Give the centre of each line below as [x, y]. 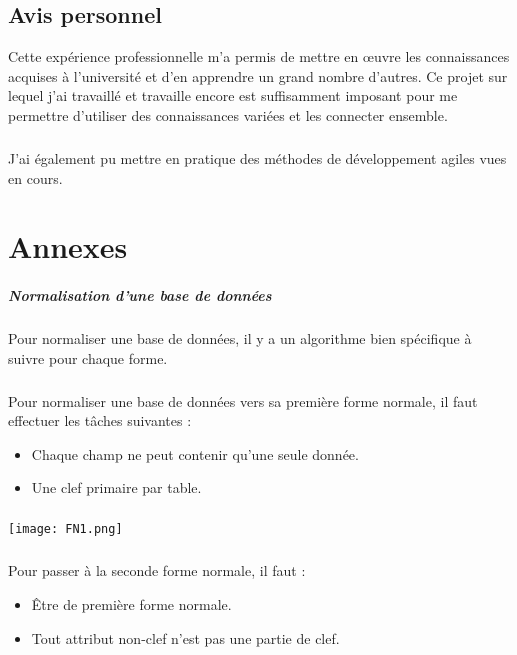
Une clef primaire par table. [116, 487]
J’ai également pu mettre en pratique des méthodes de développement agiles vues [257, 157]
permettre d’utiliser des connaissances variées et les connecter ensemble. [228, 114]
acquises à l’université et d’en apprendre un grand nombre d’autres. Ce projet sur [258, 75]
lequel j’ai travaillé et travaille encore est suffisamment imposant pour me [233, 95]
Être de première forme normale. [131, 604]
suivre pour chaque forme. [88, 357]
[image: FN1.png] [65, 529]
